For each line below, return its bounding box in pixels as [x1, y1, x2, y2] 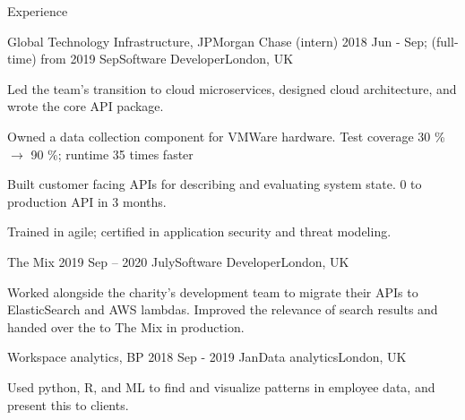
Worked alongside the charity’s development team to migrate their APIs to [7, 282, 418, 301]
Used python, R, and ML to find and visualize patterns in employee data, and [7, 377, 435, 396]
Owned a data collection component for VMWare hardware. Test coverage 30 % [7, 126, 445, 145]
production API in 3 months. [7, 192, 167, 210]
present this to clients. [7, 395, 129, 414]
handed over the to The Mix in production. [7, 317, 245, 336]
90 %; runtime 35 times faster [30, 144, 194, 163]
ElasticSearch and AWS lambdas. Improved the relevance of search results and [7, 300, 438, 319]
